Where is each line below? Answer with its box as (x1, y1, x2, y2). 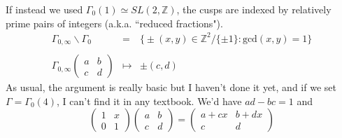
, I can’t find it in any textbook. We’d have (57, 93, 242, 108)
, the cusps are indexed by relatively (176, 2, 332, 16)
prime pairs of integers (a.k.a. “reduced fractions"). (6, 15, 223, 30)
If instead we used (6, 2, 83, 16)
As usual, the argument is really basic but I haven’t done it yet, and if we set (6, 80, 336, 95)
